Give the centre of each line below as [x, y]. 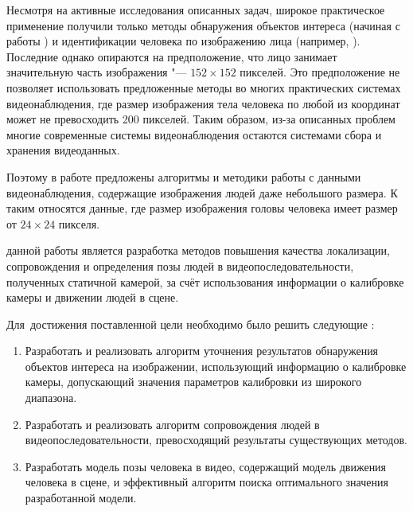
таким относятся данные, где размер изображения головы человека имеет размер [202, 208]
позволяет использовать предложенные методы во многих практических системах [204, 87]
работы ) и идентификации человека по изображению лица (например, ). [183, 41]
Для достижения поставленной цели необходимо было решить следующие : [191, 324]
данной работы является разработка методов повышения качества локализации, [198, 250]
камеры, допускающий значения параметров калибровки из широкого [193, 382]
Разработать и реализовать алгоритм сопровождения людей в [172, 424]
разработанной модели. [81, 498]
